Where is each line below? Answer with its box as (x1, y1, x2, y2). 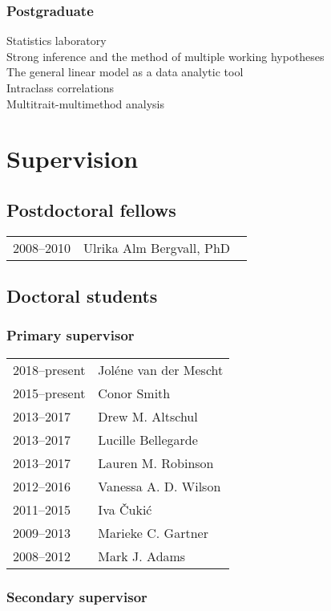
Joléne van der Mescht (98, 360, 224, 379)
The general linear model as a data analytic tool (6, 63, 244, 80)
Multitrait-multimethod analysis (6, 95, 165, 112)
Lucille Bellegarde (98, 430, 198, 449)
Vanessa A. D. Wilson (98, 476, 221, 495)
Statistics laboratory (6, 32, 107, 49)
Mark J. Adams (98, 546, 186, 565)
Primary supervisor (6, 325, 135, 345)
